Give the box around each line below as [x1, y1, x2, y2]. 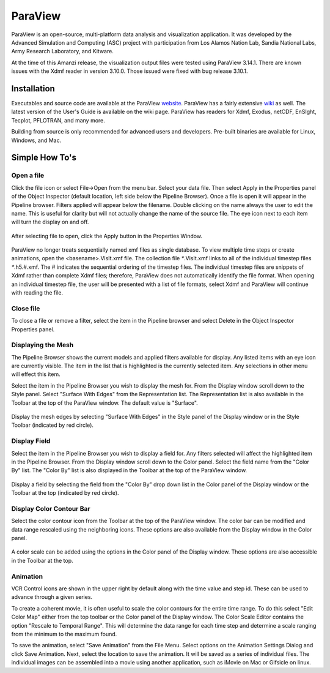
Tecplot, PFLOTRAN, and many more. [11, 116, 105, 124]
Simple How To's [11, 152, 76, 163]
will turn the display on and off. [11, 218, 89, 226]
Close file [11, 304, 40, 312]
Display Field [11, 437, 51, 445]
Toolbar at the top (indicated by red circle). [11, 489, 119, 497]
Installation [11, 83, 55, 94]
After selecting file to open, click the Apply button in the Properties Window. [11, 232, 203, 239]
